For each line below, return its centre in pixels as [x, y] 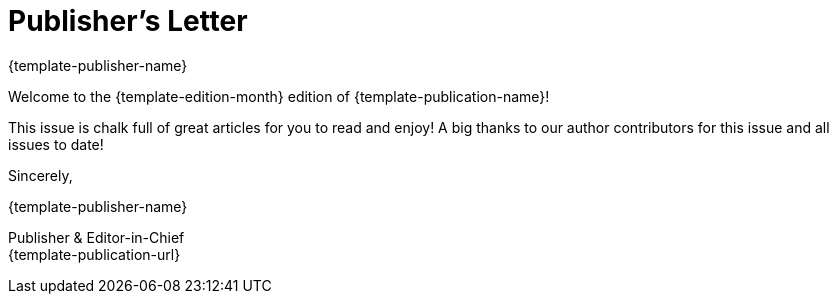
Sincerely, [40, 175]
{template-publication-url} [94, 254]
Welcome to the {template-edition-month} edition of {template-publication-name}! [279, 96]
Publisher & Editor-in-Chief [96, 237]
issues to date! [56, 144]
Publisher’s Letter [128, 21]
